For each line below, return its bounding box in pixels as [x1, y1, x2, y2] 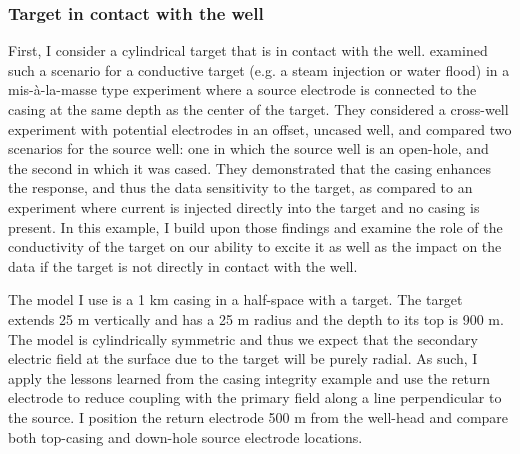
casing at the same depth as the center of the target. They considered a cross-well [8, 99, 509, 119]
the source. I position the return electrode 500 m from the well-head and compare [8, 406, 509, 427]
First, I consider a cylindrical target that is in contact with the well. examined [8, 40, 488, 61]
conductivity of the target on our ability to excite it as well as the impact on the [8, 236, 502, 257]
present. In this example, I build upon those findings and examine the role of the [8, 216, 503, 237]
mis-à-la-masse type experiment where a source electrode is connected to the [8, 79, 477, 100]
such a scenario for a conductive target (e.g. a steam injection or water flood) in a [8, 59, 510, 80]
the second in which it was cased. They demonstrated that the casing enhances [8, 157, 492, 178]
